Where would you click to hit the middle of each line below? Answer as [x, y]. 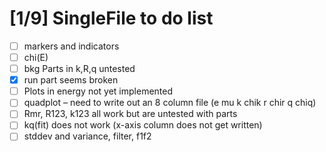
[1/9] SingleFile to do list [111, 18]
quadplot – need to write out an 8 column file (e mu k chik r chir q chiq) [170, 103]
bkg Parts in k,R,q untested [79, 69]
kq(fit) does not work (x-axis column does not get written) [143, 125]
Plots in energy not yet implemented [98, 91]
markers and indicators [71, 46]
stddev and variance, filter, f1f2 [87, 136]
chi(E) [36, 57]
